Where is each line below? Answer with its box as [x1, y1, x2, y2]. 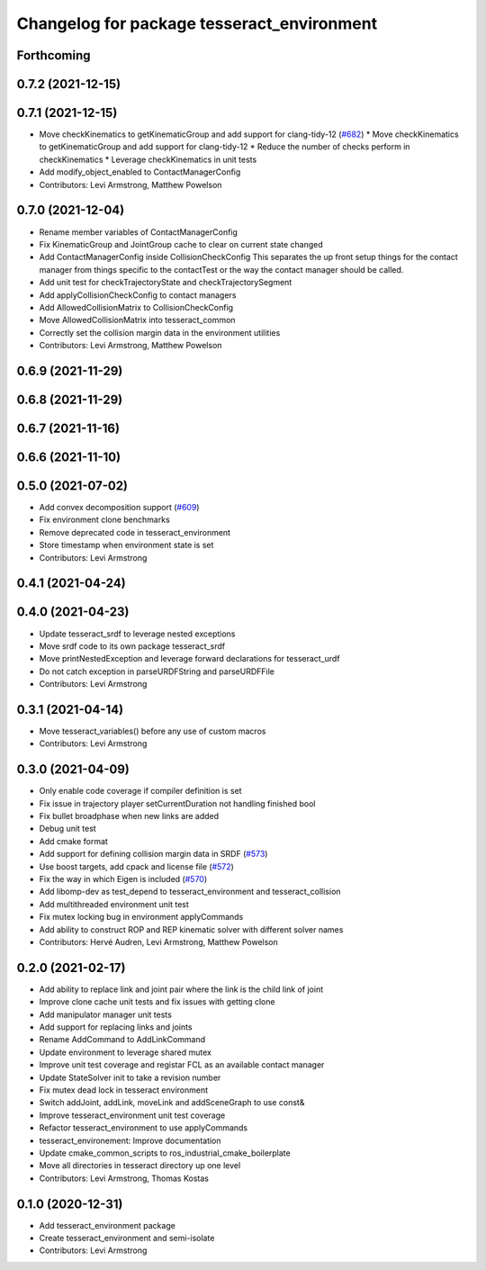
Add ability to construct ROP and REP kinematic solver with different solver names [39, 923, 344, 935]
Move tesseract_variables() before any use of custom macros [39, 725, 266, 736]
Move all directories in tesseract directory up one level [39, 1160, 241, 1171]
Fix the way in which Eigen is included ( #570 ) [39, 874, 208, 885]
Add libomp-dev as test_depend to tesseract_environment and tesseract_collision [39, 887, 341, 897]
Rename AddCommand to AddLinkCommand [39, 1034, 206, 1045]
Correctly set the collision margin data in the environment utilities [39, 327, 281, 338]
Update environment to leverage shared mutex [39, 1047, 211, 1058]
